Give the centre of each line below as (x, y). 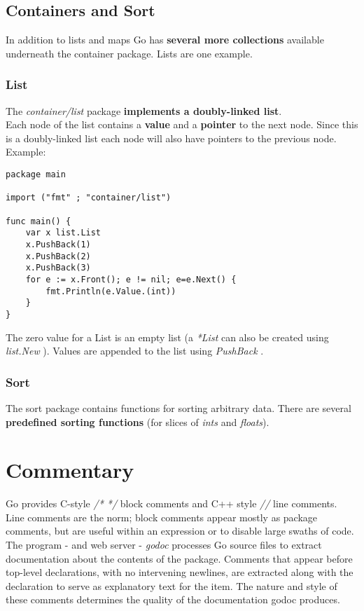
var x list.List (63, 233)
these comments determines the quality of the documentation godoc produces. (173, 599)
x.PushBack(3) (58, 268)
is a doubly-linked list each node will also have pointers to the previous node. (171, 138)
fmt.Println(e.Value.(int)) (111, 291)
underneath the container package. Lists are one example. (129, 53)
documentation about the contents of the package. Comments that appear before (179, 558)
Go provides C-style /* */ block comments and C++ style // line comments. (171, 503)
